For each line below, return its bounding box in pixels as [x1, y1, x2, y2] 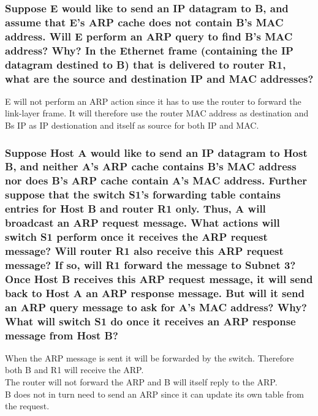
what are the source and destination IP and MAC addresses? [5, 70, 314, 86]
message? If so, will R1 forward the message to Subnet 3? [5, 257, 296, 272]
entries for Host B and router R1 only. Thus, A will [5, 201, 266, 216]
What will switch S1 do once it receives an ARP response [5, 313, 296, 328]
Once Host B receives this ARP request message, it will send [5, 271, 313, 286]
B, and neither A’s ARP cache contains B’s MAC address [5, 159, 297, 174]
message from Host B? [5, 327, 118, 342]
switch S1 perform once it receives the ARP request [5, 229, 268, 244]
